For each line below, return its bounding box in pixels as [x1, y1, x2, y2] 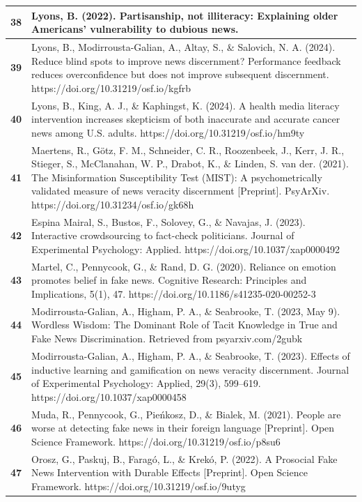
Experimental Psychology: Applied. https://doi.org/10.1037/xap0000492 [31, 242, 340, 256]
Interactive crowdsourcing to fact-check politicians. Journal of [31, 228, 294, 243]
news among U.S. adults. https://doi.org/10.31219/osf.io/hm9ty [31, 125, 305, 139]
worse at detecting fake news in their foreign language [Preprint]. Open [31, 420, 335, 435]
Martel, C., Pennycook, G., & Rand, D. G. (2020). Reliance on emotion [31, 259, 336, 273]
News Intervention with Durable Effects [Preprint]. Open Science [31, 465, 308, 480]
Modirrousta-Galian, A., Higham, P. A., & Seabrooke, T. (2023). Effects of [31, 348, 350, 363]
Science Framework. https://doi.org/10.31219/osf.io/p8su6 [31, 434, 281, 448]
